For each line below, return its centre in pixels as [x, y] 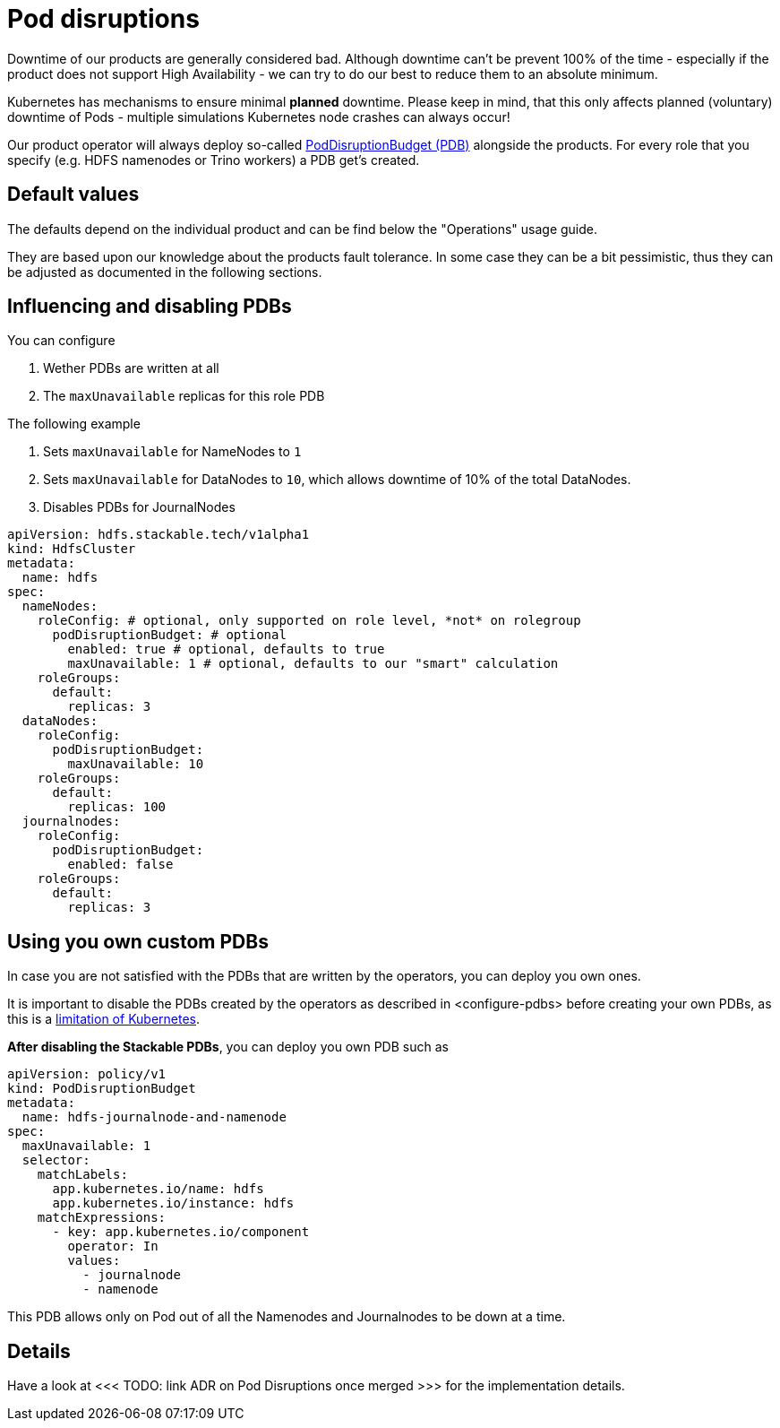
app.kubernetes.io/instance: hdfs [173, 1203]
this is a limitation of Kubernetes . [104, 1019]
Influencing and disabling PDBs [150, 307]
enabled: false [120, 865]
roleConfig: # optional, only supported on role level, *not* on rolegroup [309, 621]
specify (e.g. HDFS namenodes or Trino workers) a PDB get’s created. [214, 160]
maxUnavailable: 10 [136, 764]
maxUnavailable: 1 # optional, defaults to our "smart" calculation [313, 664]
